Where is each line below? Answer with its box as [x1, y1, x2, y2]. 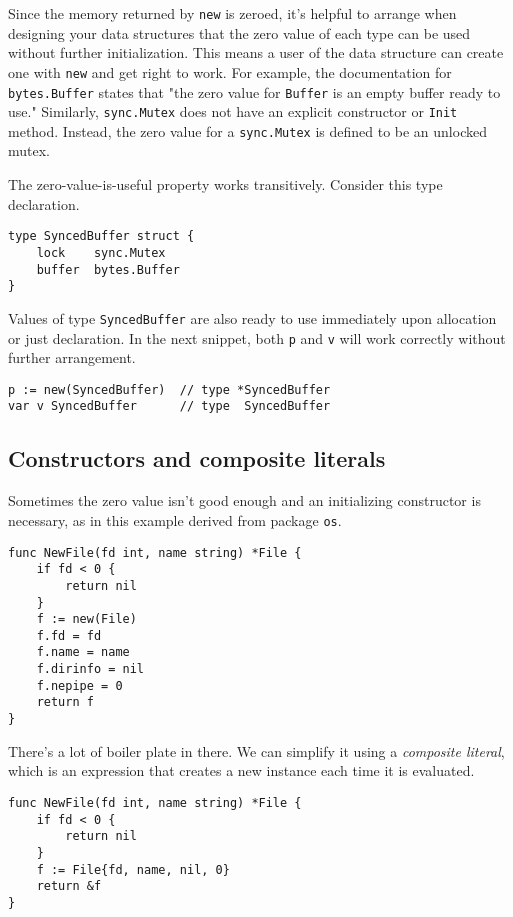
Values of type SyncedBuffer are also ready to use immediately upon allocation [8, 307, 497, 328]
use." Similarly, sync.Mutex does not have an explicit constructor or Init [8, 101, 458, 122]
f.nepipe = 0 [36, 678, 123, 693]
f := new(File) [36, 612, 137, 627]
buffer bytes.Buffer [36, 262, 180, 277]
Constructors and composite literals [8, 443, 386, 474]
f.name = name [36, 645, 130, 660]
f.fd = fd [36, 628, 102, 643]
